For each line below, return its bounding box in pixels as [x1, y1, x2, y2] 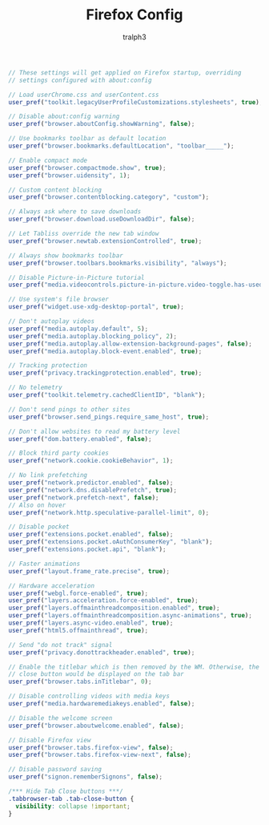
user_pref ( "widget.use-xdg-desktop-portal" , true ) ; [8, 303, 184, 311]
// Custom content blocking [8, 186, 102, 194]
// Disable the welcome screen [8, 714, 113, 722]
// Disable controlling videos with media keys [8, 692, 171, 701]
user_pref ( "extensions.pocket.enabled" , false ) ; [8, 531, 174, 539]
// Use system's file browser [8, 295, 110, 304]
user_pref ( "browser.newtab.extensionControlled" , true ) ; [8, 237, 203, 245]
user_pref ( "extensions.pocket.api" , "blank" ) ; [8, 545, 167, 554]
